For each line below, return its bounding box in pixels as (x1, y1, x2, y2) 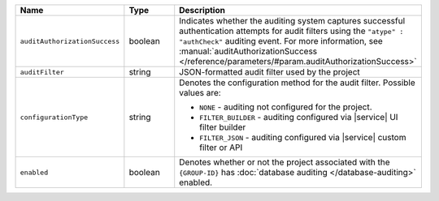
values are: (179, 88, 221, 98)
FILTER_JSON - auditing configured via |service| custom (199, 132, 406, 143)
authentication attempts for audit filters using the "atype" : (179, 25, 404, 36)
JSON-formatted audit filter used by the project (179, 66, 361, 77)
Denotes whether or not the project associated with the (179, 156, 390, 168)
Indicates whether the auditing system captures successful (179, 15, 406, 26)
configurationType (20, 113, 89, 122)
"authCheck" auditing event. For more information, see (179, 36, 384, 46)
